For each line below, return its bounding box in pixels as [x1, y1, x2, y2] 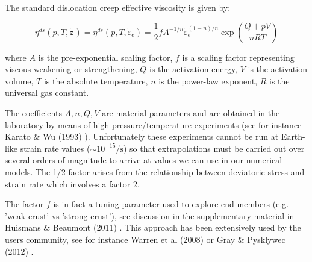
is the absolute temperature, [43, 74, 148, 87]
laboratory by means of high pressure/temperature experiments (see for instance [5, 118, 302, 131]
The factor [5, 198, 44, 210]
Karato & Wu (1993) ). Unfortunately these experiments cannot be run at [5, 130, 279, 143]
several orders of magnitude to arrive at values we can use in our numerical [5, 154, 282, 166]
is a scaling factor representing [182, 51, 295, 63]
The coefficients [5, 106, 62, 119]
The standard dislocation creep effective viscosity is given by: [5, 1, 231, 13]
